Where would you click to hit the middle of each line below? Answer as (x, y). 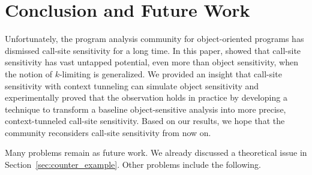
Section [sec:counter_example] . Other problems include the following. (133, 165)
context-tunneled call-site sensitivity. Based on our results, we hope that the (145, 121)
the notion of (28, 73)
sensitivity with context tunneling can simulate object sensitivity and (132, 85)
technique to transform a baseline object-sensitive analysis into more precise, (145, 109)
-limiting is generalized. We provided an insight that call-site (170, 73)
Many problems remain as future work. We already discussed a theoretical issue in (156, 153)
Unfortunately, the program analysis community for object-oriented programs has (154, 39)
